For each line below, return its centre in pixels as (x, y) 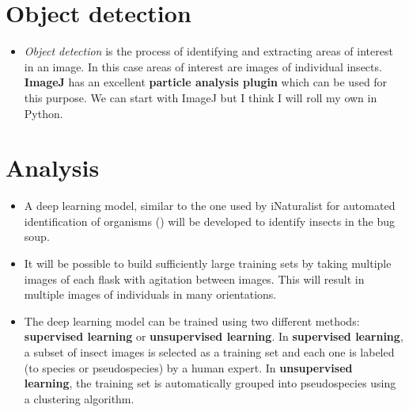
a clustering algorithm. (79, 398)
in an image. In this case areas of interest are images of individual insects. (203, 66)
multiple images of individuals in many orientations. (150, 294)
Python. (44, 113)
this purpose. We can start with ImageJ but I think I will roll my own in (201, 97)
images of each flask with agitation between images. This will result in (194, 278)
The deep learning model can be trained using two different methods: (192, 320)
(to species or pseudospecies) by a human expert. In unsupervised (188, 367)
